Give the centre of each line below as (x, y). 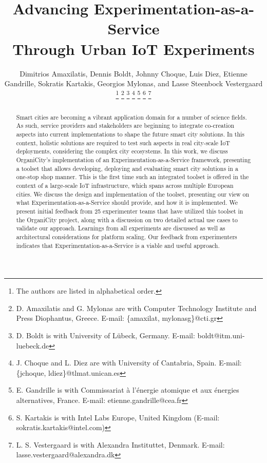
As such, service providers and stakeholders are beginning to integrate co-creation (125, 126)
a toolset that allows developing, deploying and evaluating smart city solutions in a (127, 168)
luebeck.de (33, 345)
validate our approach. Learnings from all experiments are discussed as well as (121, 228)
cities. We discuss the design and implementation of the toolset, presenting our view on (133, 194)
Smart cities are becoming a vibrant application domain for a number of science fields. (131, 117)
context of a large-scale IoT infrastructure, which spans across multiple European (125, 185)
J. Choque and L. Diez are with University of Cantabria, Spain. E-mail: (129, 363)
